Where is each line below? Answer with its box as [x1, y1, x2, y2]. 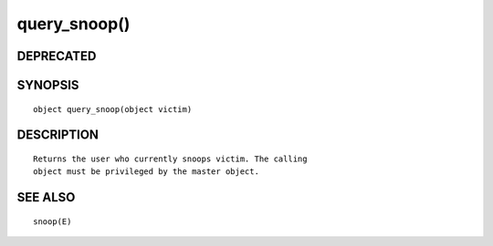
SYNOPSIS [16, 77, 79, 93]
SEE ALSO [16, 190, 76, 205]
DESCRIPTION [16, 128, 100, 143]
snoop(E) [33, 216, 72, 227]
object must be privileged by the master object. [33, 167, 260, 177]
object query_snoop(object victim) [33, 104, 193, 114]
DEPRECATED [16, 48, 97, 64]
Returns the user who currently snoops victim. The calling [33, 153, 308, 164]
